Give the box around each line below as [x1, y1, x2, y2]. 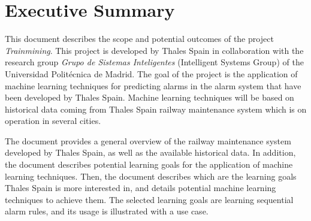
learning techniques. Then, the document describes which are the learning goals [5, 169, 297, 182]
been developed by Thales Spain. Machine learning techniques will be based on [5, 91, 294, 104]
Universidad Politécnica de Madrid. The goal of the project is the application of [5, 67, 298, 80]
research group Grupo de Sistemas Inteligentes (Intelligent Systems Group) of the [5, 56, 304, 68]
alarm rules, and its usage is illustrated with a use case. [5, 205, 209, 217]
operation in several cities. [5, 114, 101, 127]
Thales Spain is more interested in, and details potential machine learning [5, 181, 276, 194]
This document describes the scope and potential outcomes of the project [5, 32, 274, 45]
